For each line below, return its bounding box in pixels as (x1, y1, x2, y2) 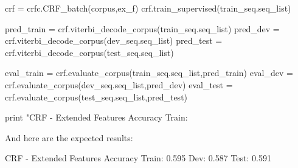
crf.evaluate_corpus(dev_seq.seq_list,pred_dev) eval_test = (5, 78, 233, 91)
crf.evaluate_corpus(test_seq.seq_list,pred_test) (5, 90, 188, 103)
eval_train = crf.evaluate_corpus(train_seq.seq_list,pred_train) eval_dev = (5, 66, 293, 79)
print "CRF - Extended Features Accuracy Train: (5, 111, 188, 124)
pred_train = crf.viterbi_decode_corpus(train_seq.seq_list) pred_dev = (5, 22, 280, 35)
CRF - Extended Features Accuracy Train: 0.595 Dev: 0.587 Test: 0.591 (5, 152, 271, 164)
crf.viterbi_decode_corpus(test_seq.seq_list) (5, 46, 174, 58)
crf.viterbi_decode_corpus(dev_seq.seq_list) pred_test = (5, 34, 223, 47)
